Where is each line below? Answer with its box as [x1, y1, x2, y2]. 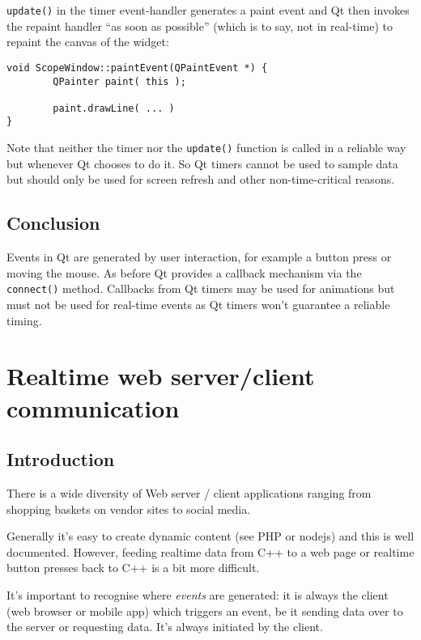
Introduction [6, 447, 115, 472]
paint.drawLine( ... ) [53, 102, 175, 114]
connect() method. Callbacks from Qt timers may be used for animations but [6, 280, 395, 297]
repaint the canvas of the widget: [6, 33, 169, 50]
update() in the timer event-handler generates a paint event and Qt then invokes [6, 2, 410, 18]
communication [6, 391, 180, 424]
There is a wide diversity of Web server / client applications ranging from [6, 484, 372, 501]
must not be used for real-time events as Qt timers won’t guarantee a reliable [6, 296, 390, 313]
